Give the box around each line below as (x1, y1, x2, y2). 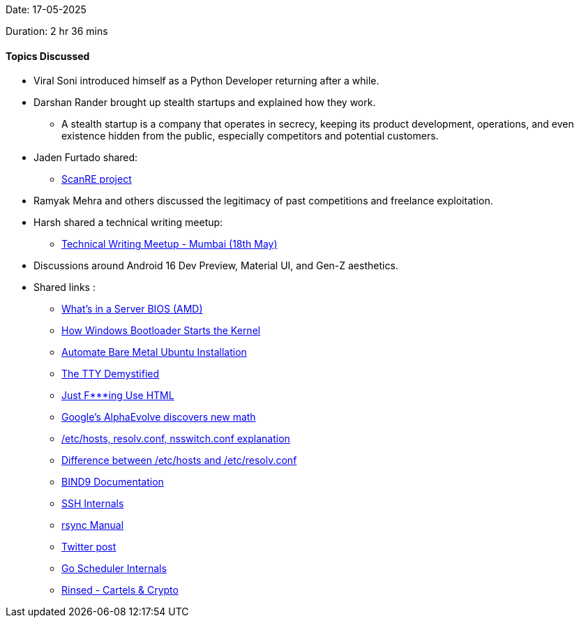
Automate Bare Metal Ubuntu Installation (61, 346, 247, 359)
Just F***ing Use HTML (61, 389, 174, 402)
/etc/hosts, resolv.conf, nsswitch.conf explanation (61, 433, 290, 445)
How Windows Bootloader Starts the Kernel (61, 324, 261, 337)
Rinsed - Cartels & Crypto (61, 584, 179, 596)
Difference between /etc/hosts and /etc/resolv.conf (61, 454, 297, 467)
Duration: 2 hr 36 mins (6, 25, 108, 37)
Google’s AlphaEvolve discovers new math (61, 411, 256, 423)
